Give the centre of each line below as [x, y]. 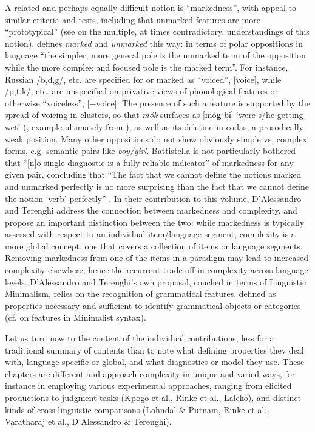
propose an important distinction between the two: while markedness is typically [155, 222]
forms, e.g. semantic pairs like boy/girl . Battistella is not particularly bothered [151, 151]
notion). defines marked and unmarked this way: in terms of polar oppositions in [154, 43]
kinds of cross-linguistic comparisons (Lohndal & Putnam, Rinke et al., [137, 409]
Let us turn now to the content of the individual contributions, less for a [140, 338]
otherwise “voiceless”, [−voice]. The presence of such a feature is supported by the [158, 103]
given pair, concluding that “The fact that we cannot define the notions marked [153, 174]
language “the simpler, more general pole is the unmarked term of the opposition [155, 55]
